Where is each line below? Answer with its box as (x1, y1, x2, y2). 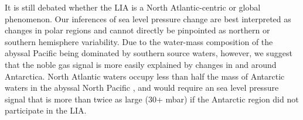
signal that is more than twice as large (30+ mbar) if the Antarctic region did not (5, 92, 299, 105)
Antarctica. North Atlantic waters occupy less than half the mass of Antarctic (5, 70, 285, 82)
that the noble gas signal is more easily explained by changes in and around (5, 58, 277, 70)
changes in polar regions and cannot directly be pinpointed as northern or (5, 24, 270, 36)
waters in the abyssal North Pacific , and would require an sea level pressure (5, 81, 279, 94)
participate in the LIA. (5, 104, 87, 116)
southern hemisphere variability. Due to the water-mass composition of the (5, 35, 273, 47)
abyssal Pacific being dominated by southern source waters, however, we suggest (5, 47, 292, 59)
